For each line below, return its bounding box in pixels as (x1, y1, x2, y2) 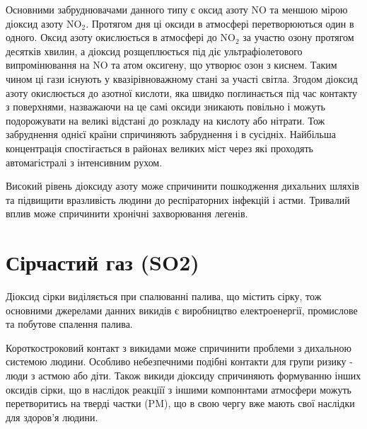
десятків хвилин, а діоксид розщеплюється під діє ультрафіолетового (6, 43, 303, 58)
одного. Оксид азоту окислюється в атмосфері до (6, 30, 217, 45)
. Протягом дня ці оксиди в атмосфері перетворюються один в (86, 16, 354, 30)
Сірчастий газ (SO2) (6, 248, 199, 277)
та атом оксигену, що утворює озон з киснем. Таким (111, 57, 337, 72)
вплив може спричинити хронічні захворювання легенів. (6, 206, 248, 221)
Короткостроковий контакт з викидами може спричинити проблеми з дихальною (6, 340, 351, 355)
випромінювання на (6, 57, 90, 72)
